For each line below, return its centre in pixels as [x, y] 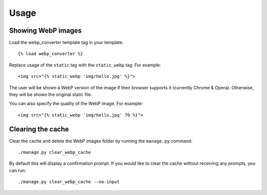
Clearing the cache [39, 129]
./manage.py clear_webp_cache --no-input [69, 182]
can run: [18, 170]
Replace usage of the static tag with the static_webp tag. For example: [85, 65]
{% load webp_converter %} [51, 54]
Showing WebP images [45, 31]
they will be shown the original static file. [51, 95]
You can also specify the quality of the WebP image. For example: [76, 104]
